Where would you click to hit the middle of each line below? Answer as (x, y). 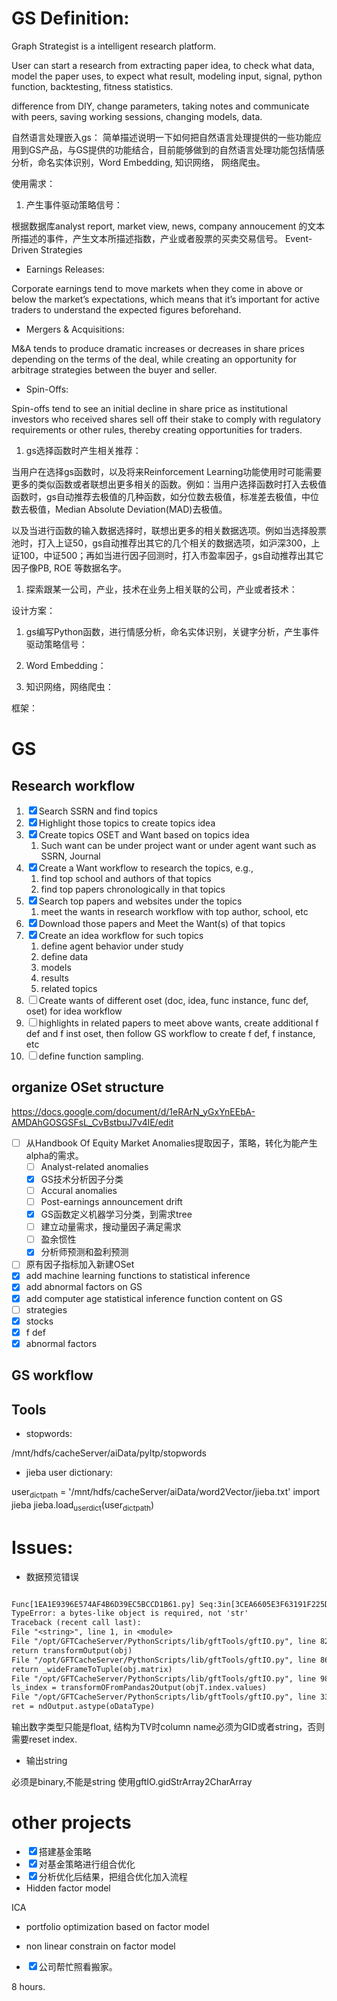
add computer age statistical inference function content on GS (154, 1298)
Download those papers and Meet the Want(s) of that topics (162, 923)
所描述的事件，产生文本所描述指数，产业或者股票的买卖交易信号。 (147, 238)
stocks (39, 1321)
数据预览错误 (52, 1576)
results (54, 978)
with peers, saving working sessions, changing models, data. (137, 116)
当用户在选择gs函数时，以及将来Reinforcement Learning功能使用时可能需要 (167, 471)
